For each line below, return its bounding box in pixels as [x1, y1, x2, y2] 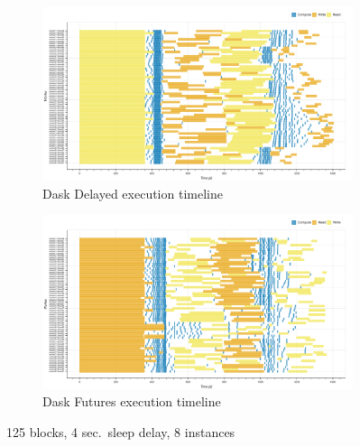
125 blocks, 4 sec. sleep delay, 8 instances [6, 422, 235, 441]
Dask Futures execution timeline [42, 392, 221, 411]
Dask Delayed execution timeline [42, 183, 223, 202]
